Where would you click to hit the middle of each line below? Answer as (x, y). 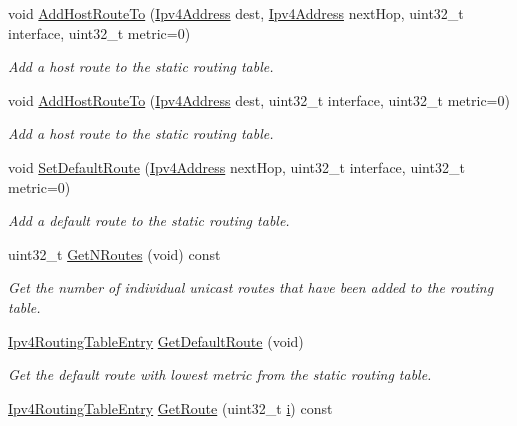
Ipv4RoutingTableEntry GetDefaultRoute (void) (156, 340)
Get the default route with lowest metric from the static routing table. (220, 374)
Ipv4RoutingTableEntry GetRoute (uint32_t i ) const (170, 407)
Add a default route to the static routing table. (149, 220)
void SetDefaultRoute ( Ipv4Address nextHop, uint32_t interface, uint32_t (236, 166)
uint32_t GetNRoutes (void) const (114, 253)
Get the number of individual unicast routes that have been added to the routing (251, 287)
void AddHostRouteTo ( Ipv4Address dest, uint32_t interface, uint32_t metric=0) (259, 99)
